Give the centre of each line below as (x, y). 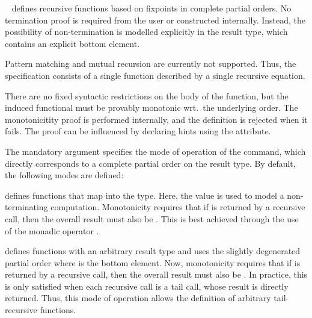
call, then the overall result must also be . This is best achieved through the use (152, 218)
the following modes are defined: (64, 175)
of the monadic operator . (52, 230)
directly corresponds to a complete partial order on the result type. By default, (150, 163)
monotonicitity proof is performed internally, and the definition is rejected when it (156, 119)
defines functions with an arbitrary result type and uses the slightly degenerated (153, 251)
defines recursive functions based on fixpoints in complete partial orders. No (151, 8)
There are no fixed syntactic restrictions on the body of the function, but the (147, 95)
